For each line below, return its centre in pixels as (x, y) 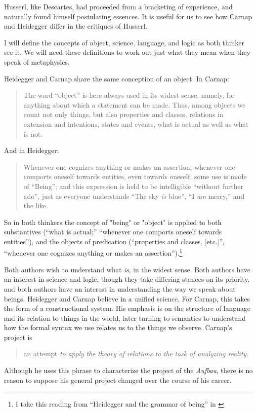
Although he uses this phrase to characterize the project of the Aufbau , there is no (128, 370)
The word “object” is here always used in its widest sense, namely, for (129, 95)
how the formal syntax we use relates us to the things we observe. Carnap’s (118, 327)
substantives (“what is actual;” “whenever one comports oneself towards (113, 232)
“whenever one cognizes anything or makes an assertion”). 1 (93, 252)
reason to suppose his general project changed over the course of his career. (118, 380)
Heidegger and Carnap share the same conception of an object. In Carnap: (117, 78)
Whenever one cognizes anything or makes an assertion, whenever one (129, 167)
